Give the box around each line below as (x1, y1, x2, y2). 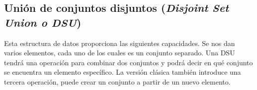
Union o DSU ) (4, 14, 82, 30)
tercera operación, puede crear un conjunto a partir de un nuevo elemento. (4, 76, 231, 87)
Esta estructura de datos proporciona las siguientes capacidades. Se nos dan (4, 38, 235, 48)
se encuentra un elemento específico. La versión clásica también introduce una (4, 67, 241, 77)
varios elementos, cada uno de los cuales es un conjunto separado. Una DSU (4, 47, 235, 58)
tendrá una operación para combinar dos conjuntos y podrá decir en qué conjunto (4, 57, 253, 67)
